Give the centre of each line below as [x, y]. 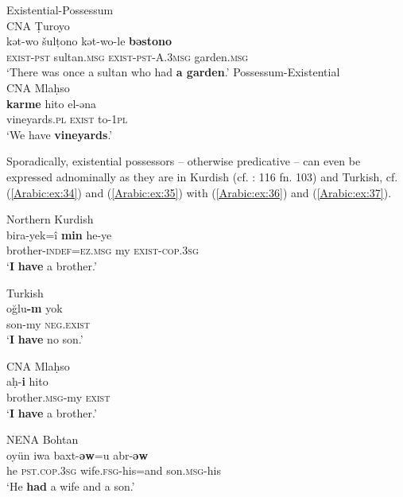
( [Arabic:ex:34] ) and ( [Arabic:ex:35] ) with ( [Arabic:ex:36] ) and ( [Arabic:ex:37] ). [199, 192]
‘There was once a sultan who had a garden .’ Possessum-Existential [173, 72]
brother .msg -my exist [58, 397]
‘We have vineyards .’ [60, 134]
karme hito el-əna [51, 103]
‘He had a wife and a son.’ [71, 486]
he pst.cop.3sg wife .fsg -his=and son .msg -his [114, 470]
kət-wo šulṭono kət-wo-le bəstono [89, 41]
